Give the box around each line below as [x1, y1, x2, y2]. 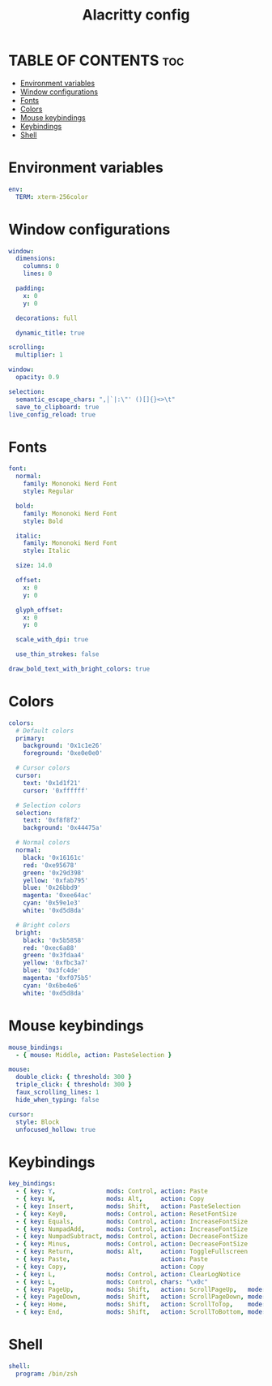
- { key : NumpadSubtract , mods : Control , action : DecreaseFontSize [15, 1233, 249, 1241]
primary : [15, 734, 45, 742]
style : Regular [23, 487, 74, 495]
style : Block [15, 1118, 60, 1126]
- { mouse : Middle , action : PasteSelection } [15, 1051, 172, 1059]
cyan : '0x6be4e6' [23, 981, 82, 990]
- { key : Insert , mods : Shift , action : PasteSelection [15, 1202, 241, 1211]
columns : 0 [23, 262, 60, 270]
